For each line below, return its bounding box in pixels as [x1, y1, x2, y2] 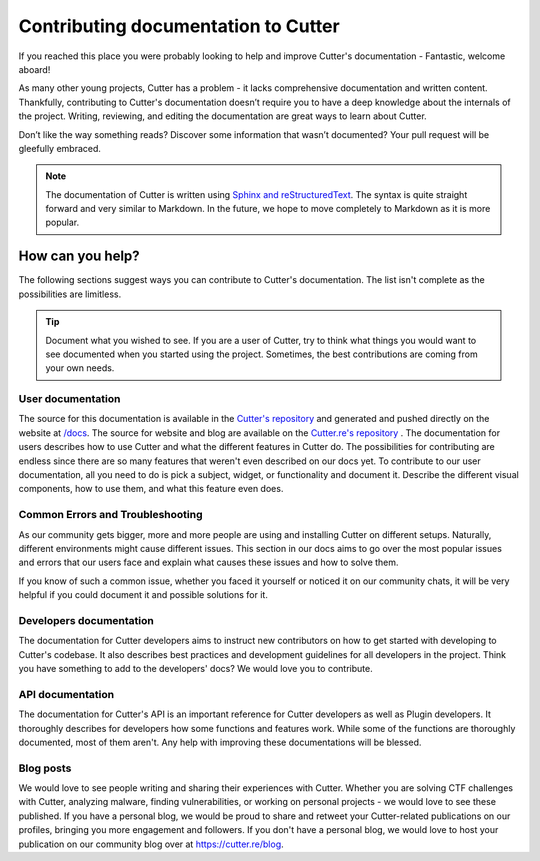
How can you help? [18, 248, 140, 265]
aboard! [18, 63, 51, 75]
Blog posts [18, 761, 72, 775]
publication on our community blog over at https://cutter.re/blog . [18, 838, 284, 850]
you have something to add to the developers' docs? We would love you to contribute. [18, 663, 374, 675]
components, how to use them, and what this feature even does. [18, 483, 284, 495]
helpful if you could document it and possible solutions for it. [18, 589, 269, 601]
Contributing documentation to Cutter [18, 15, 340, 37]
